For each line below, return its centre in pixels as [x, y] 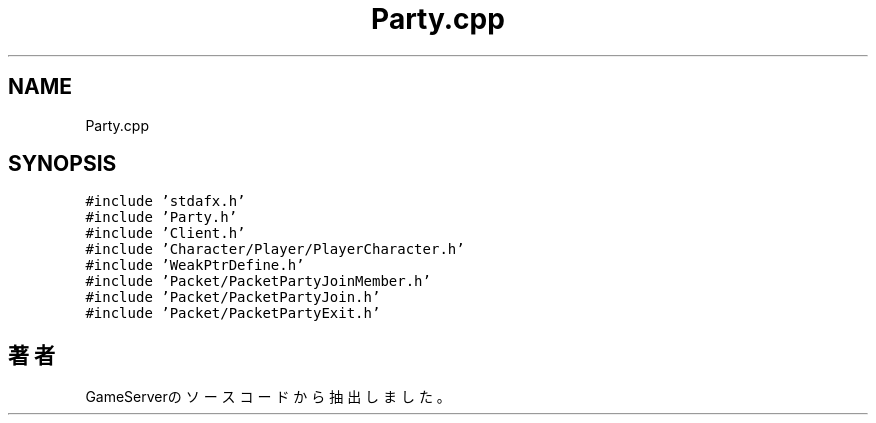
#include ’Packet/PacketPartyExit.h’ [233, 313]
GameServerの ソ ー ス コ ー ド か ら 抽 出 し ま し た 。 [268, 397]
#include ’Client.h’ [165, 233]
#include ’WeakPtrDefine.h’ [195, 265]
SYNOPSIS [62, 164]
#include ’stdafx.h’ [165, 201]
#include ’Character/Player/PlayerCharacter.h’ [275, 249]
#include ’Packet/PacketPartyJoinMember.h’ [258, 281]
